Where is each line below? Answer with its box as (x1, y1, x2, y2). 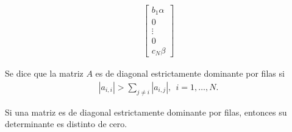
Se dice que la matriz (5, 67, 84, 80)
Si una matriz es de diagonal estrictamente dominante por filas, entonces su (5, 105, 287, 118)
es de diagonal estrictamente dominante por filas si (95, 67, 285, 80)
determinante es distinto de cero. (5, 117, 127, 130)
